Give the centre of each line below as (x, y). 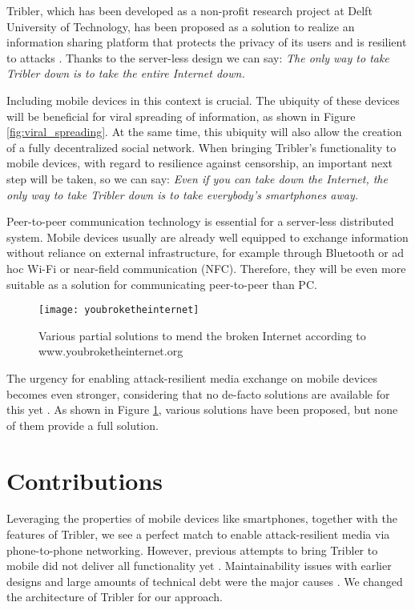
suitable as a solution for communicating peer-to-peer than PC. (162, 284)
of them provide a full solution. (83, 425)
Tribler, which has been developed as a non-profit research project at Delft (189, 10)
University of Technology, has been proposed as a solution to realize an (181, 26)
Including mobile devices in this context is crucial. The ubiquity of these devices (203, 100)
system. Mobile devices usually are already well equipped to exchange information (207, 237)
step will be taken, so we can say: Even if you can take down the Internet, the (197, 178)
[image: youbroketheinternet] (119, 310)
